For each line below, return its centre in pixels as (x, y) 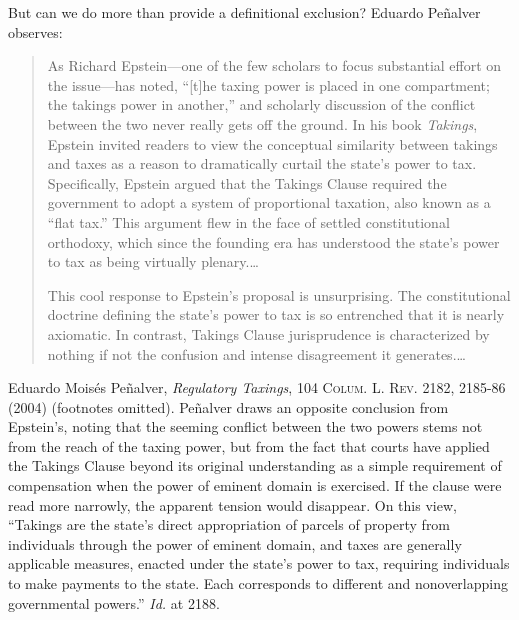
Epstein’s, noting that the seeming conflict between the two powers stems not (245, 426)
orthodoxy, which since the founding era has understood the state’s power (273, 241)
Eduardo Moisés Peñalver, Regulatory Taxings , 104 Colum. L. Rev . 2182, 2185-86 (257, 387)
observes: (35, 31)
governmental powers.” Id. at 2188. (114, 602)
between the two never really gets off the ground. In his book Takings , (262, 123)
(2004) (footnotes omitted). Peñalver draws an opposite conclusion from (228, 406)
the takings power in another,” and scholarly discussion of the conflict (261, 104)
